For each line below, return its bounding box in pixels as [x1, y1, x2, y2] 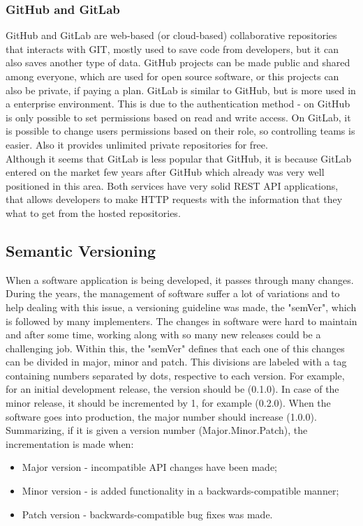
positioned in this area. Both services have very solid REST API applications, [6, 178, 339, 193]
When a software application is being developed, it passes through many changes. [6, 272, 354, 287]
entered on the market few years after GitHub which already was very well [6, 165, 325, 179]
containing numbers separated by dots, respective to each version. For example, [6, 368, 345, 382]
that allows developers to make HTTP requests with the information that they [6, 192, 343, 206]
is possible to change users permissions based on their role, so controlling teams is [6, 123, 355, 138]
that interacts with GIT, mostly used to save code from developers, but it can [6, 41, 339, 56]
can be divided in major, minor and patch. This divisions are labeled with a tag [6, 354, 347, 369]
